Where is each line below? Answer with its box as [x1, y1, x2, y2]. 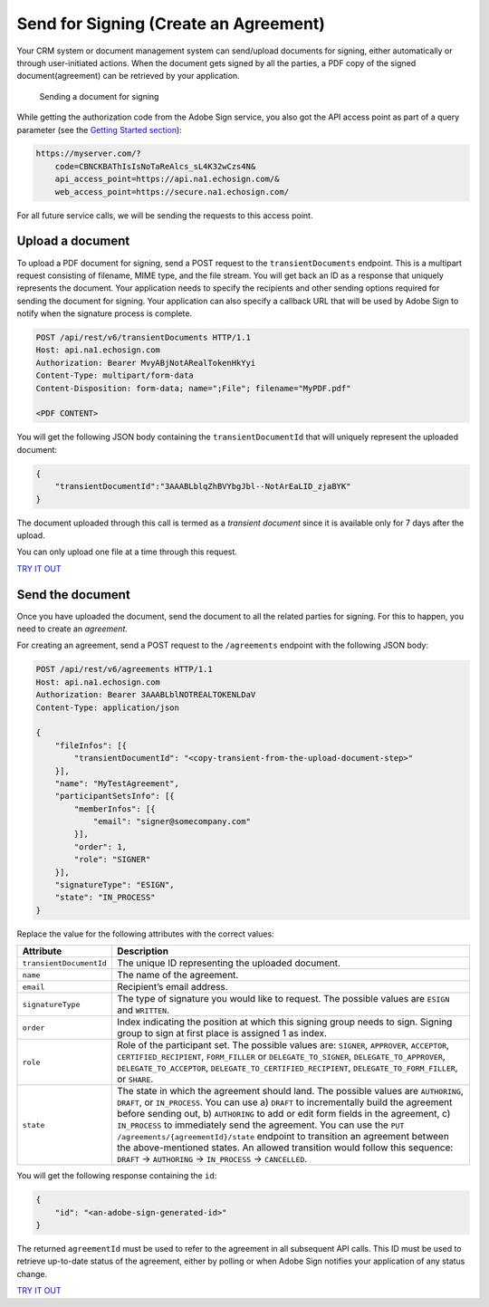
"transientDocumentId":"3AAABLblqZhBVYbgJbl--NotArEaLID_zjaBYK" [54, 481, 351, 492]
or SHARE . [116, 1073, 154, 1086]
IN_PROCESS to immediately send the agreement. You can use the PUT [116, 1119, 405, 1131]
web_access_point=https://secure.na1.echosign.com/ [54, 187, 290, 197]
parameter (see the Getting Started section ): [16, 124, 183, 135]
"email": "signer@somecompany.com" [92, 816, 251, 827]
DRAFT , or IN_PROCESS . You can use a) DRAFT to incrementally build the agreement [116, 1096, 453, 1109]
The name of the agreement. [116, 969, 239, 982]
